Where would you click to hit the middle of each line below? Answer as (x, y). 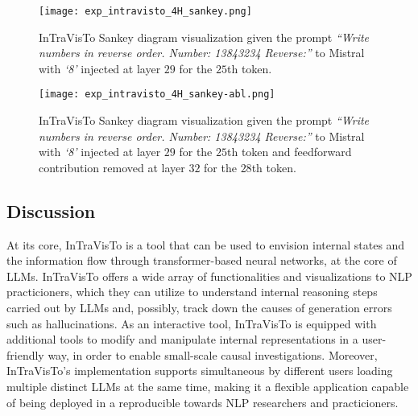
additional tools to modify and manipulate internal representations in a (182, 339)
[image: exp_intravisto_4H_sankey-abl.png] (157, 95)
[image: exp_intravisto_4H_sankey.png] (145, 11)
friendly (25, 354)
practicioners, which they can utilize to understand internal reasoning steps (192, 292)
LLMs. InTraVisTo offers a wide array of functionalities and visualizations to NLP (209, 276)
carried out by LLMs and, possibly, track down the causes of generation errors (199, 308)
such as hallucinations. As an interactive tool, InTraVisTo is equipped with (192, 323)
